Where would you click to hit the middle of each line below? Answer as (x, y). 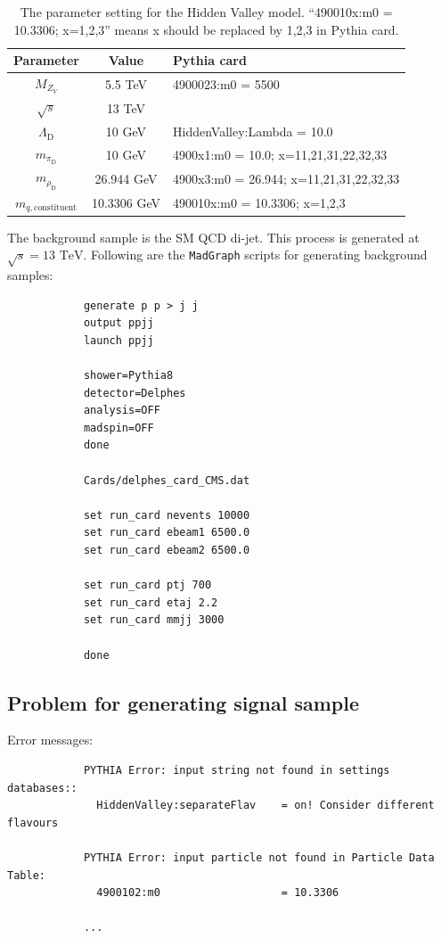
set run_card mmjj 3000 (154, 620)
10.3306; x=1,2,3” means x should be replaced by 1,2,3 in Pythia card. (206, 29)
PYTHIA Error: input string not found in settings (237, 770)
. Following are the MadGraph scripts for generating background (255, 255)
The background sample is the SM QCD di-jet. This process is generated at (213, 237)
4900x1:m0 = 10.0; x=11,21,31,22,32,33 (280, 154)
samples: (30, 275)
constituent (56, 208)
